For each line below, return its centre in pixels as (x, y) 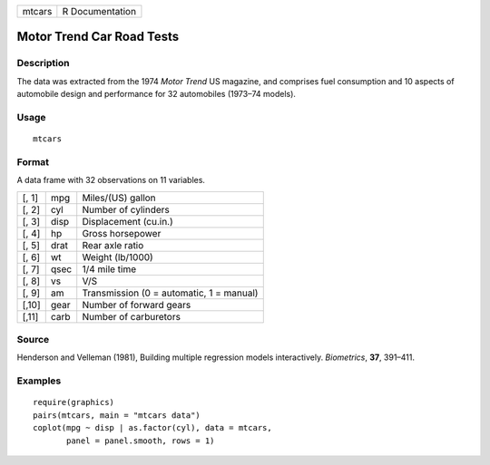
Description (43, 63)
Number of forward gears (137, 305)
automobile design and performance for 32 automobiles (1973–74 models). (157, 94)
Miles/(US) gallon (119, 198)
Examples (39, 381)
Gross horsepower (122, 233)
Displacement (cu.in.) (128, 221)
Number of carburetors (132, 316)
